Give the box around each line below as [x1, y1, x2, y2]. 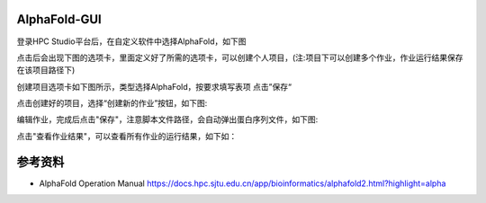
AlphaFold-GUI [16, 12, 103, 27]
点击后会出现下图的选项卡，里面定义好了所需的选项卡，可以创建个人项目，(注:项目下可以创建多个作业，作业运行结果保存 [16, 52, 463, 63]
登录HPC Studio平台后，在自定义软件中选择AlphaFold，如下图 [16, 36, 247, 47]
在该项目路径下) [16, 65, 76, 75]
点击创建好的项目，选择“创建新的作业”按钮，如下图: [16, 98, 208, 109]
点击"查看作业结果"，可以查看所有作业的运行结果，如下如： [16, 130, 238, 141]
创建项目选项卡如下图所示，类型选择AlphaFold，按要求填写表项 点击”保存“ [16, 81, 292, 92]
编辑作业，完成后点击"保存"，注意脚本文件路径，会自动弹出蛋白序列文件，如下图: [16, 114, 319, 125]
